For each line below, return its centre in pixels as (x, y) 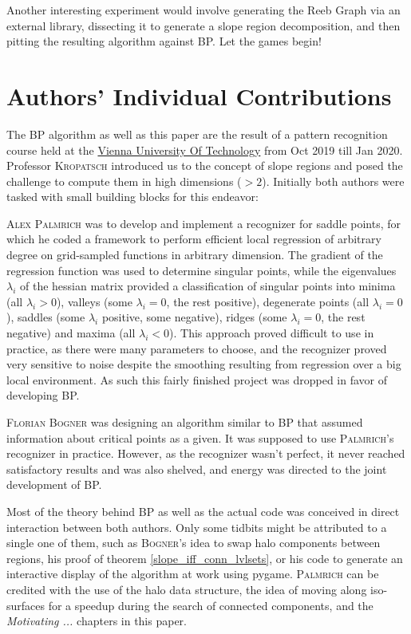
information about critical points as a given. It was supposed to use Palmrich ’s (200, 437)
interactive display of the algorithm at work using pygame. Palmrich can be (193, 574)
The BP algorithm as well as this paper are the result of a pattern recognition (197, 134)
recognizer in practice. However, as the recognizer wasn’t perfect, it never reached (206, 453)
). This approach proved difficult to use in (272, 333)
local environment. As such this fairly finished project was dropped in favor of (197, 379)
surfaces (26, 605)
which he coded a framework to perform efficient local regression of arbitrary (194, 239)
